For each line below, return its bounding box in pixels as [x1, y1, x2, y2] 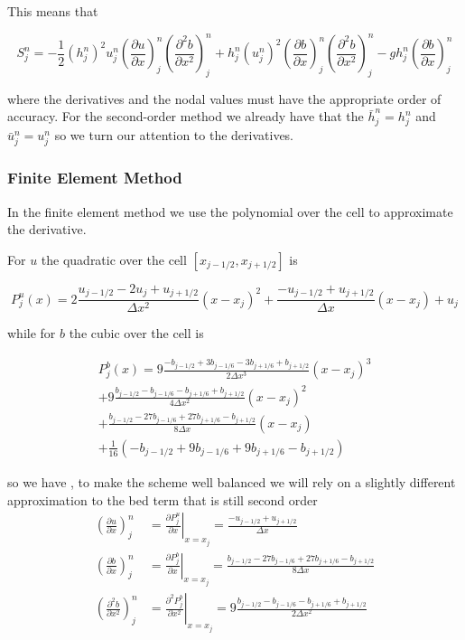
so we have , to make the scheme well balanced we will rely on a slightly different [7, 472, 456, 491]
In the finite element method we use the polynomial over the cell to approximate [7, 202, 453, 221]
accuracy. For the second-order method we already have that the [7, 107, 364, 126]
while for [7, 324, 56, 343]
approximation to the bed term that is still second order [7, 490, 318, 509]
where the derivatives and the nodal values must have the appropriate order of [7, 89, 442, 108]
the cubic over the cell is [69, 324, 204, 343]
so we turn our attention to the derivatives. [54, 126, 294, 145]
